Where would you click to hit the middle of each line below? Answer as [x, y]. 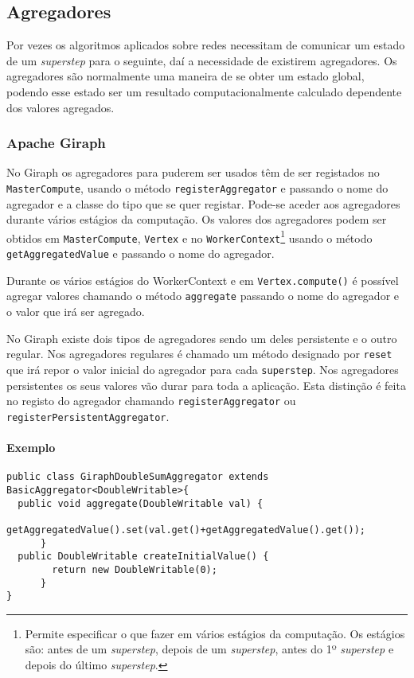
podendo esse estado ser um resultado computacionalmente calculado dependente [204, 91]
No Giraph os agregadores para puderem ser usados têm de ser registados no [193, 172]
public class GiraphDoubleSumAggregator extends [138, 477]
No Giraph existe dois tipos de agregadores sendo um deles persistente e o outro [202, 338]
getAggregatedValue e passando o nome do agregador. [141, 253]
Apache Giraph [56, 143]
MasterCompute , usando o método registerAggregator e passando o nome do [197, 187]
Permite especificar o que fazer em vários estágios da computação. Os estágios [215, 633]
